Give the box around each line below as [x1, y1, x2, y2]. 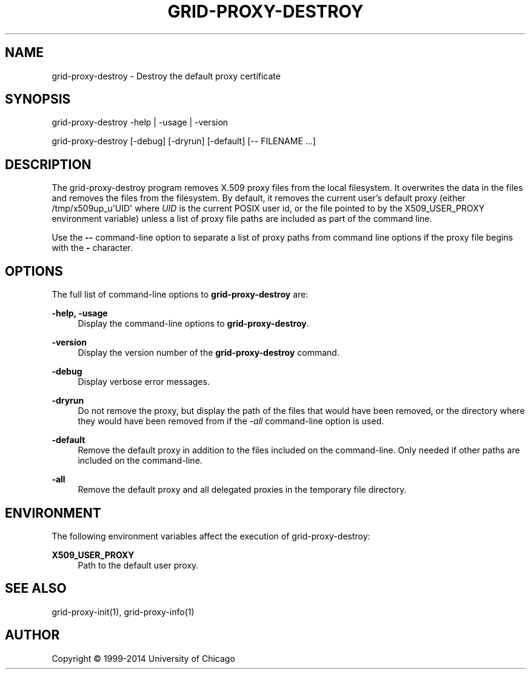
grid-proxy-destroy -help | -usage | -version [52, 117, 229, 128]
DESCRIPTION [5, 156, 92, 172]
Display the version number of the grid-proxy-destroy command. [78, 347, 339, 358]
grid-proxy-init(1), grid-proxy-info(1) [52, 606, 195, 617]
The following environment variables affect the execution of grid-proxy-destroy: [52, 530, 370, 541]
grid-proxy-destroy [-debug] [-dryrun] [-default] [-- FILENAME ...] [52, 136, 316, 147]
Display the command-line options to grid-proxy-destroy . [78, 318, 309, 329]
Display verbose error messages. [78, 376, 210, 387]
